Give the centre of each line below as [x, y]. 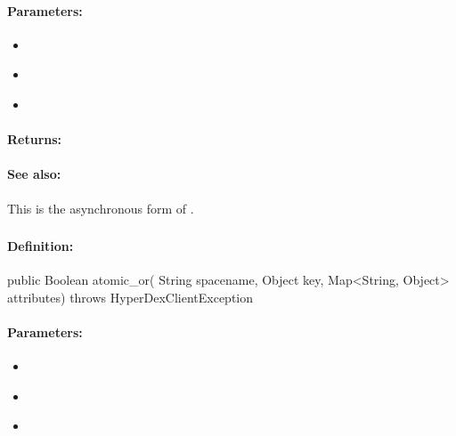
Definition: [41, 246]
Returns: [35, 139]
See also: [34, 174]
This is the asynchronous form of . [101, 208]
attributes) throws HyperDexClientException [130, 297]
